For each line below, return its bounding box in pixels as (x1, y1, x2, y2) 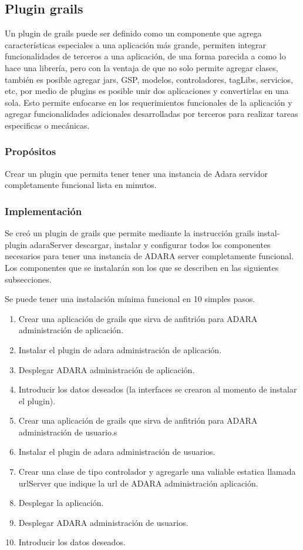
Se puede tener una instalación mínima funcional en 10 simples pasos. (5, 293, 255, 305)
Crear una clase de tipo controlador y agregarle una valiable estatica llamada (18, 465, 296, 478)
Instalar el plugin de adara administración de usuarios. (18, 445, 216, 458)
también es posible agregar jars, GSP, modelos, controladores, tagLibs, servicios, (5, 73, 293, 85)
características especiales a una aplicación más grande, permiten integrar (5, 38, 267, 51)
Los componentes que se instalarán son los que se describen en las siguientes (5, 261, 279, 273)
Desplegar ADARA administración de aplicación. (18, 363, 195, 375)
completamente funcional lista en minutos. (5, 179, 157, 191)
